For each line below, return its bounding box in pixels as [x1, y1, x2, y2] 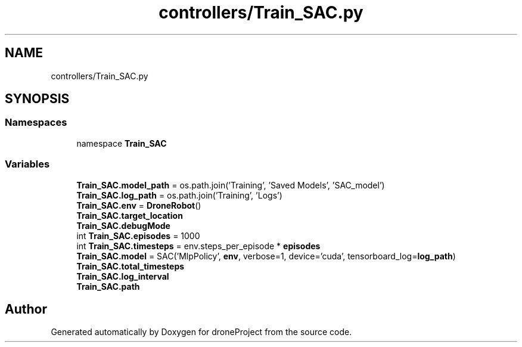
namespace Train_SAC [76, 138, 167, 148]
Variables [5, 158, 50, 171]
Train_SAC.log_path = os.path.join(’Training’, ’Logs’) [76, 190, 282, 200]
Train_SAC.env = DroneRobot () [76, 200, 201, 210]
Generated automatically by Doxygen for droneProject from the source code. [51, 327, 352, 337]
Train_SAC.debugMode [76, 220, 170, 231]
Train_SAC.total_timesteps [76, 261, 185, 271]
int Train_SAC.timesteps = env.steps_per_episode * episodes [76, 240, 321, 251]
